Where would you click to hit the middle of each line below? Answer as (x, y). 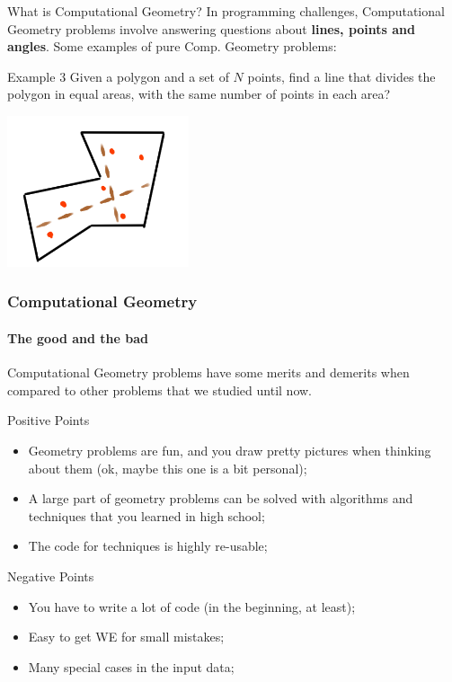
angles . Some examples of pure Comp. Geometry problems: (172, 46)
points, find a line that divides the (341, 76)
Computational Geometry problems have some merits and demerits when (208, 372)
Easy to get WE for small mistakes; (126, 637)
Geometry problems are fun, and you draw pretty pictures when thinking (230, 450)
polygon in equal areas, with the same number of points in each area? (199, 94)
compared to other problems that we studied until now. (160, 390)
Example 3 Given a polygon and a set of (118, 76)
